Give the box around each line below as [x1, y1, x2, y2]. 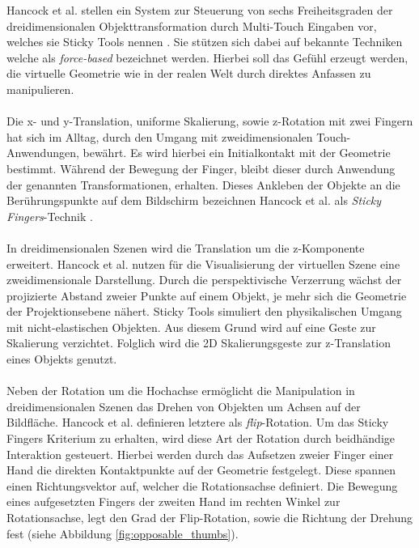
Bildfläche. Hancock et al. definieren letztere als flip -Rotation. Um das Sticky [6, 414, 389, 431]
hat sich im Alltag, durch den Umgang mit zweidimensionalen [6, 128, 313, 145]
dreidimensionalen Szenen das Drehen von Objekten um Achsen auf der [6, 397, 361, 414]
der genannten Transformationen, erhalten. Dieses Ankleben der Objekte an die [6, 176, 400, 193]
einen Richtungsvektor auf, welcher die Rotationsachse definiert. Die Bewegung [6, 477, 398, 494]
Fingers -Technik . [6, 207, 93, 224]
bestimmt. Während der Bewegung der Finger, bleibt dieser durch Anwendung [6, 159, 396, 176]
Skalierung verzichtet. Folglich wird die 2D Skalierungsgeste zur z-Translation [6, 334, 391, 351]
